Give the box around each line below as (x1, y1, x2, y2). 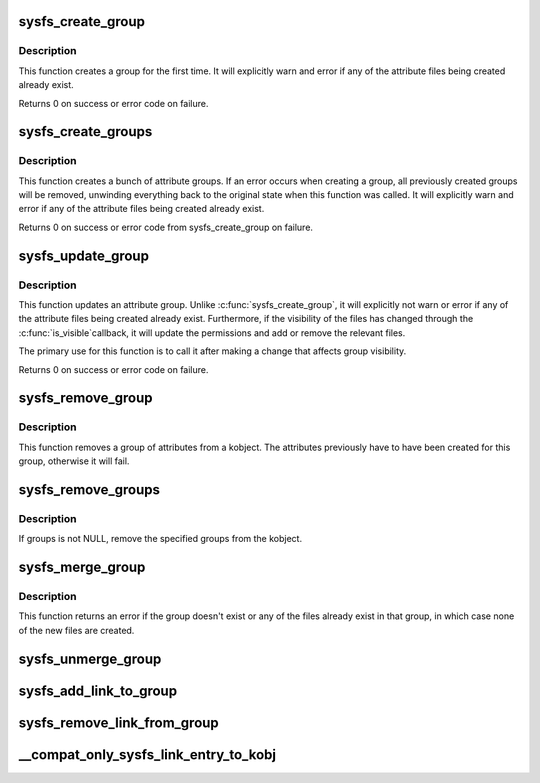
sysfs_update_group (18, 247, 150, 264)
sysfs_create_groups (18, 123, 153, 140)
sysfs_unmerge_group (18, 650, 162, 667)
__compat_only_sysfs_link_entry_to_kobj (18, 746, 277, 763)
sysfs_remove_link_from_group (18, 714, 219, 731)
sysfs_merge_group (18, 559, 146, 576)
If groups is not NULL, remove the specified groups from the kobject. (18, 533, 303, 545)
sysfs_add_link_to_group (18, 682, 178, 699)
